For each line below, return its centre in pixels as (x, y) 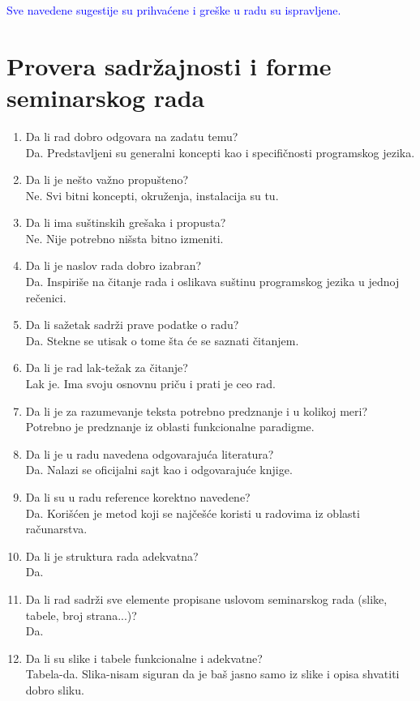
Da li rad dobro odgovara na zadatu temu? (132, 136)
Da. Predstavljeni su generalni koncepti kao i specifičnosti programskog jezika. (220, 152)
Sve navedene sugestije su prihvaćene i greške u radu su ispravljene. (174, 10)
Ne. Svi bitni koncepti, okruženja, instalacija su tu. (152, 195)
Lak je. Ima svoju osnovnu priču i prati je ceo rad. (150, 384)
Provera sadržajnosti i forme (169, 65)
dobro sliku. (55, 689)
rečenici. (46, 297)
